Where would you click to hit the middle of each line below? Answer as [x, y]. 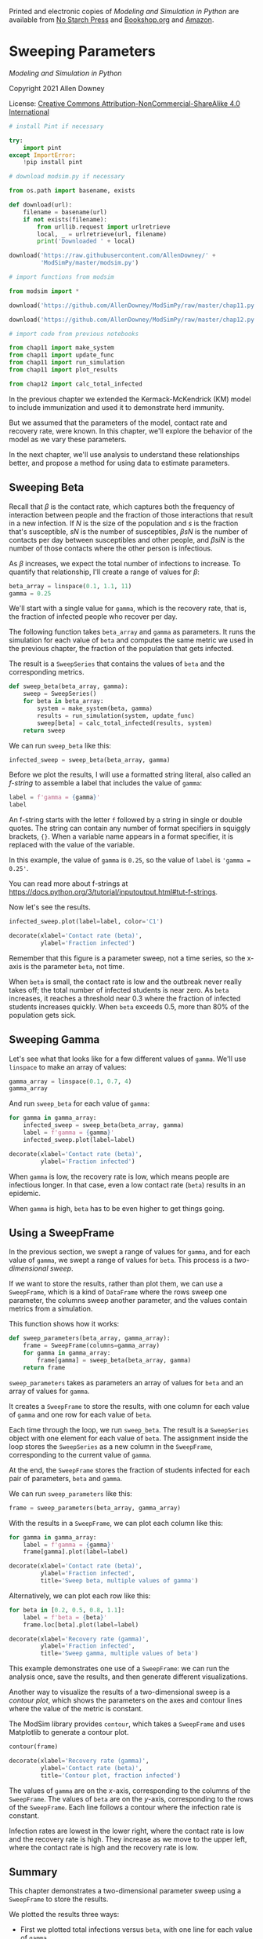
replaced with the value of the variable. [72, 845]
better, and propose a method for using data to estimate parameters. [119, 463]
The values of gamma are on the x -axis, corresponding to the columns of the [130, 1791]
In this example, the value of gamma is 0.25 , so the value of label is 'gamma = [130, 860]
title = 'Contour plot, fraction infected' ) [110, 1775]
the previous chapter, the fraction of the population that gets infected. [121, 649]
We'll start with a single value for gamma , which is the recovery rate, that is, [128, 609]
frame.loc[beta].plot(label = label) [81, 1625]
